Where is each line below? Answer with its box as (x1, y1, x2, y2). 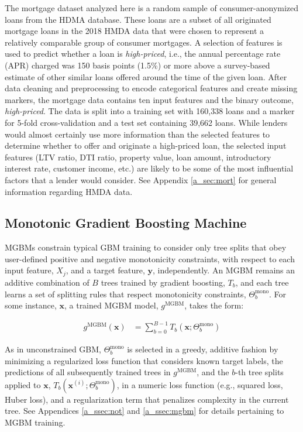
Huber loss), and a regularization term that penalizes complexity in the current (5, 393, 289, 405)
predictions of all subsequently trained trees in (5, 366, 171, 378)
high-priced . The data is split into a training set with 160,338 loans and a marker (5, 105, 295, 117)
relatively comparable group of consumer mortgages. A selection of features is (5, 36, 283, 48)
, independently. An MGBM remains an (152, 264, 295, 276)
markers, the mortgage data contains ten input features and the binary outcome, (5, 93, 294, 105)
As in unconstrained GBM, (5, 343, 102, 355)
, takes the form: (184, 299, 244, 311)
